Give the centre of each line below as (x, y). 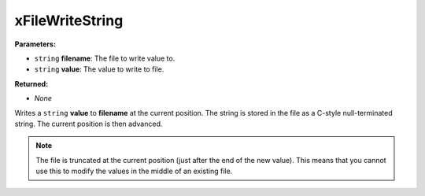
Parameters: (35, 44)
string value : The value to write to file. (99, 69)
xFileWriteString (69, 20)
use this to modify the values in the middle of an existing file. (134, 171)
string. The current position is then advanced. (89, 124)
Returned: (31, 83)
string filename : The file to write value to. (105, 58)
